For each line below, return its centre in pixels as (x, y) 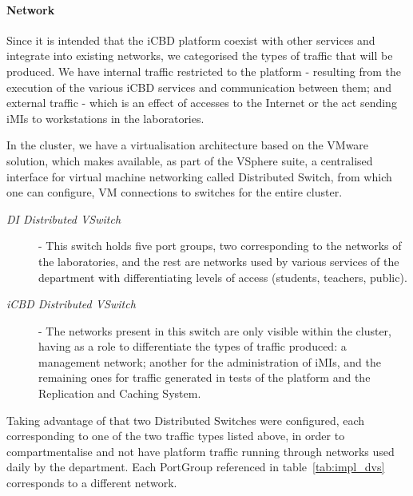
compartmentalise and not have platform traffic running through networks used (201, 451)
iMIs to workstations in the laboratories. (105, 118)
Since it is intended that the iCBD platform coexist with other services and (191, 40)
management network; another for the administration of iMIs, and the (210, 361)
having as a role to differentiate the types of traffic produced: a (193, 346)
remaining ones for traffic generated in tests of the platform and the (205, 377)
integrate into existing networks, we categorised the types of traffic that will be (200, 56)
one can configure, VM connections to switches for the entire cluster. (175, 192)
